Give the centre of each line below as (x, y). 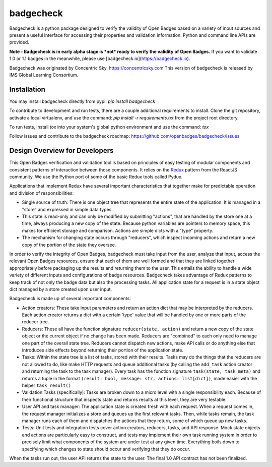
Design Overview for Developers (61, 151)
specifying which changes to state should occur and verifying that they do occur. (106, 449)
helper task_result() (47, 385)
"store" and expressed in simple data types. (67, 209)
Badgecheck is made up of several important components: (70, 299)
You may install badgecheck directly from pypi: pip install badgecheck (82, 101)
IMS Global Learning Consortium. (44, 75)
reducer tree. (36, 322)
